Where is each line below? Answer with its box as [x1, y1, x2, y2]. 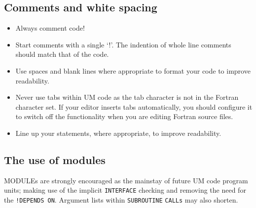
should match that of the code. [15, 49, 109, 59]
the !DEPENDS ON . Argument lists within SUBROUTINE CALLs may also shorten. [4, 195, 238, 205]
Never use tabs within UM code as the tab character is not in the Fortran [15, 92, 239, 102]
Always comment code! [15, 23, 85, 33]
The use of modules [4, 152, 106, 167]
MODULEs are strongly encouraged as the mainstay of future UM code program [4, 175, 248, 185]
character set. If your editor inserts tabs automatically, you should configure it [15, 101, 253, 112]
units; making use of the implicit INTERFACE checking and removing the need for [4, 185, 246, 195]
